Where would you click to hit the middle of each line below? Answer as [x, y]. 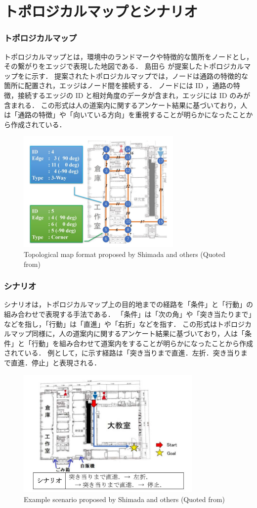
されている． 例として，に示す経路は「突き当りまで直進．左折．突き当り [122, 353]
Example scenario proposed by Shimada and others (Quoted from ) [125, 499]
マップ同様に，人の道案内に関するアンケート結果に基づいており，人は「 [128, 333]
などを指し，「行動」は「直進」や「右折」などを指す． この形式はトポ [118, 324]
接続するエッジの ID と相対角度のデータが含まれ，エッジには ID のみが [134, 95]
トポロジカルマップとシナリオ [101, 11]
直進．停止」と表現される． [56, 363]
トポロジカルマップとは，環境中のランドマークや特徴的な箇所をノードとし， [128, 56]
